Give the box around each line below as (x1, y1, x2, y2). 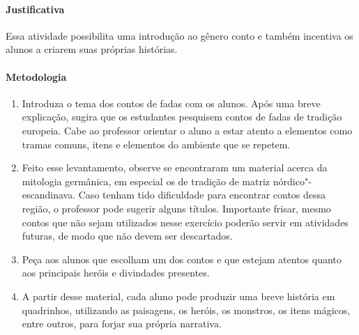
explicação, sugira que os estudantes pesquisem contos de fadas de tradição (22, 109, 342, 124)
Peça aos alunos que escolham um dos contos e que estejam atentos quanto (22, 251, 342, 266)
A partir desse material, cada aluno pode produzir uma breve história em (22, 288, 335, 303)
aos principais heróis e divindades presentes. (22, 265, 210, 280)
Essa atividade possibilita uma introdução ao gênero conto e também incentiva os (6, 28, 353, 42)
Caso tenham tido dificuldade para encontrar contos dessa (78, 187, 326, 202)
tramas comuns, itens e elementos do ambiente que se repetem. (22, 137, 291, 151)
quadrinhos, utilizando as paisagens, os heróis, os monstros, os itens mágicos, (22, 302, 351, 317)
